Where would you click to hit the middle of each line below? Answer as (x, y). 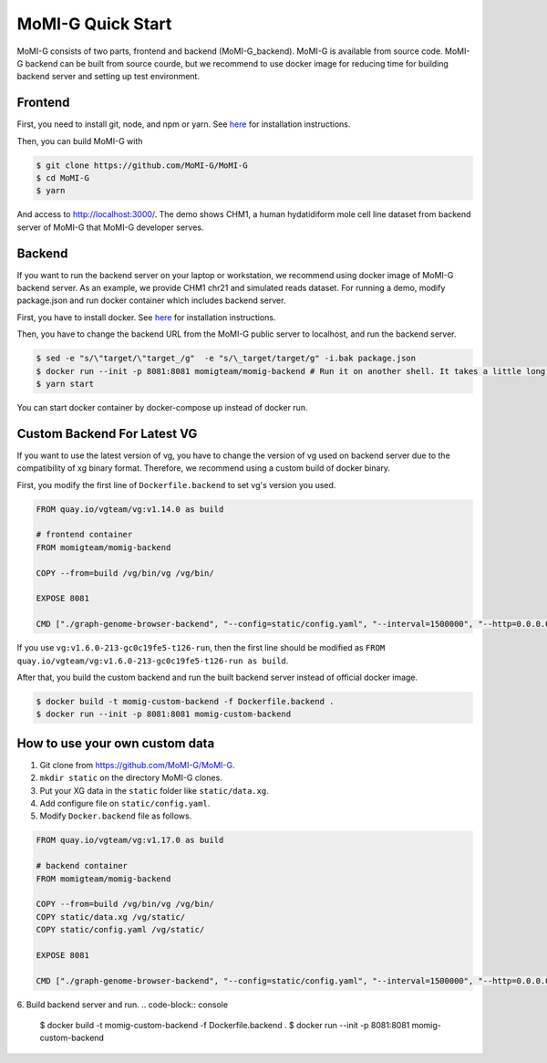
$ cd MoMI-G (63, 178)
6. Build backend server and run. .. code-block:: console (122, 1005)
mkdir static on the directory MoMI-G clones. (131, 778)
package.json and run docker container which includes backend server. (151, 300)
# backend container (82, 866)
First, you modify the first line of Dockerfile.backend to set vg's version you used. (176, 485)
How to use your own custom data (116, 743)
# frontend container (84, 535)
